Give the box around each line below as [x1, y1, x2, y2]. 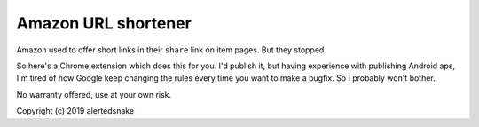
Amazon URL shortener [16, 13, 192, 33]
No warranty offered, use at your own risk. [16, 89, 172, 99]
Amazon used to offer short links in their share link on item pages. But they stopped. [16, 44, 327, 55]
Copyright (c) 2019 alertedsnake [16, 106, 135, 116]
